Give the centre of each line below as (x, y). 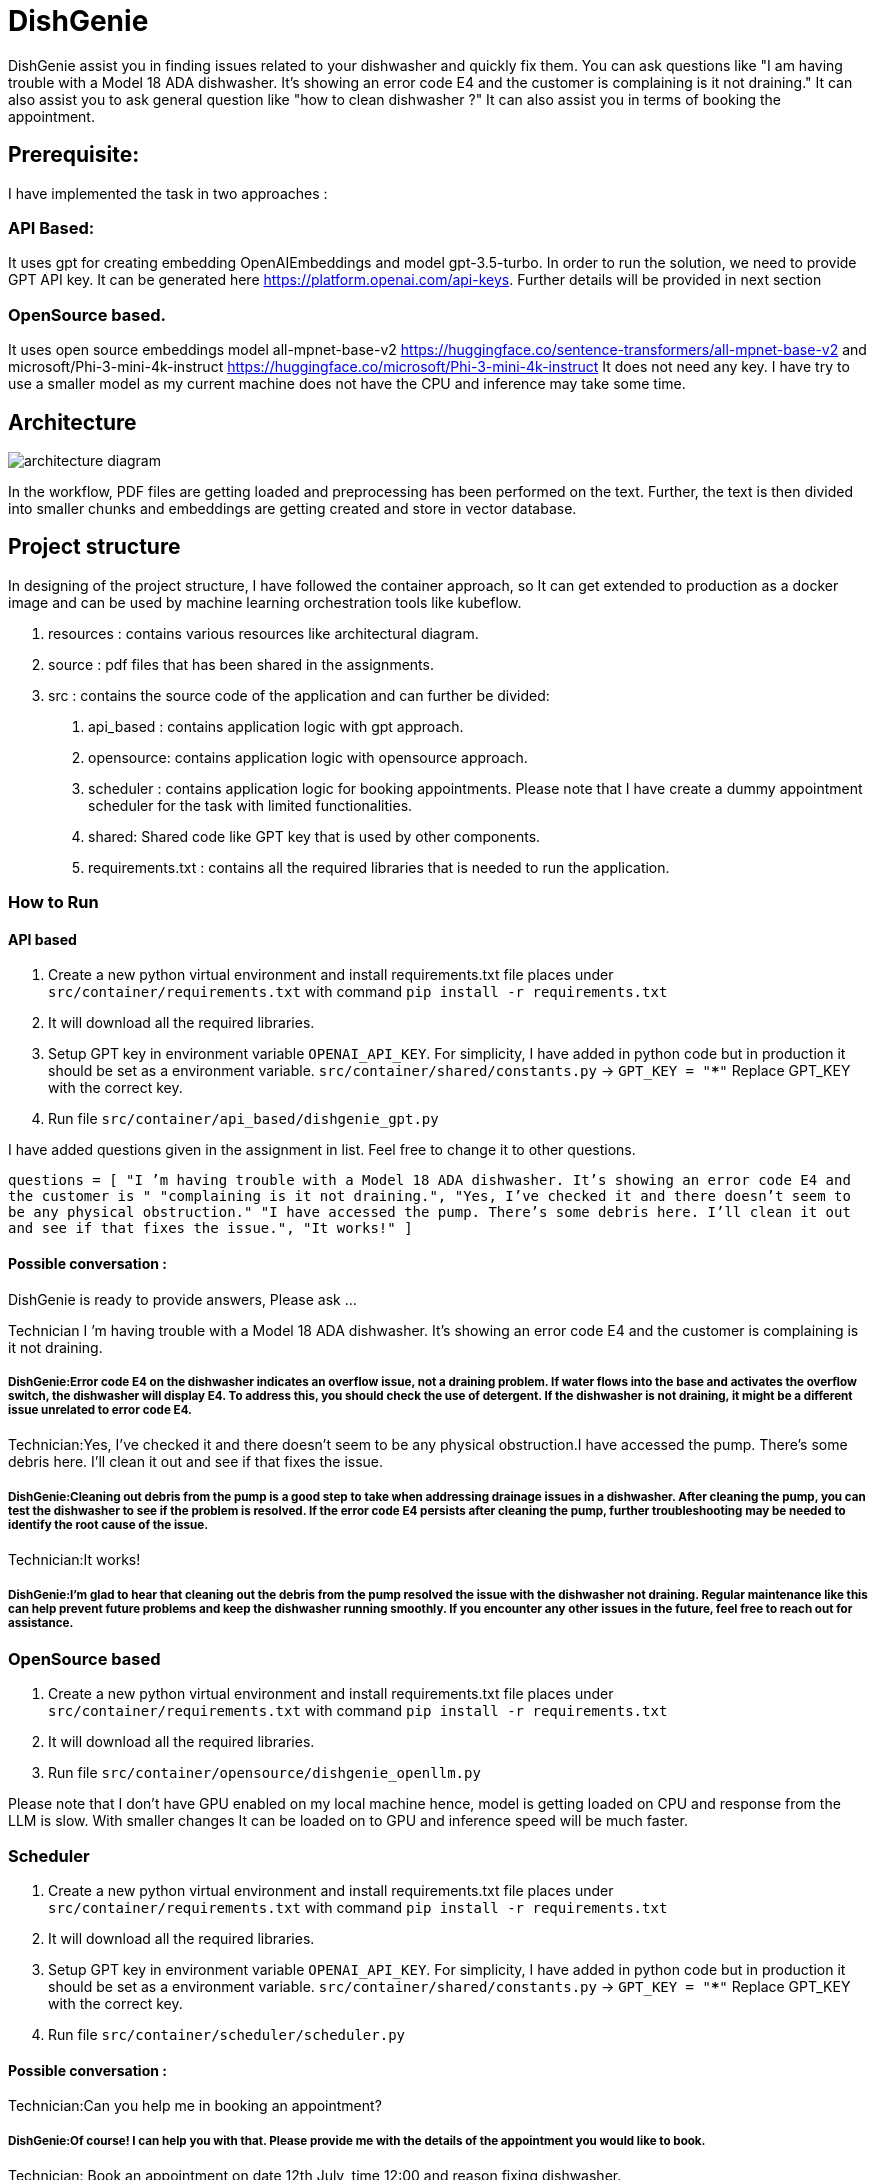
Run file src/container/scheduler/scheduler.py (226, 2035)
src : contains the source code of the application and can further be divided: (299, 695)
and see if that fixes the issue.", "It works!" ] (210, 1228)
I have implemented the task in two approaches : (168, 193)
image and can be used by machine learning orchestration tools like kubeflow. (265, 602)
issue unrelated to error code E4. (100, 1409)
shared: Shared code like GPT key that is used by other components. (314, 836)
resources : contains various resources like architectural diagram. (263, 633)
